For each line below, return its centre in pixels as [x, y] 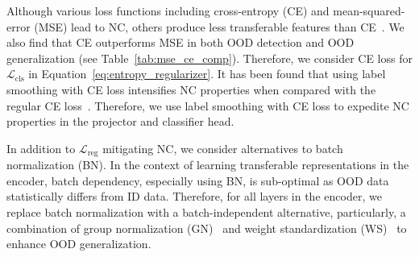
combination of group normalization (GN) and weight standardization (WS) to [207, 228]
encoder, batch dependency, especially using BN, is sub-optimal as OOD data [198, 180]
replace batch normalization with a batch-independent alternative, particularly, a [206, 211]
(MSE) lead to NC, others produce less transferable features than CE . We [219, 26]
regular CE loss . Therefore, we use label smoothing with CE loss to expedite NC [208, 105]
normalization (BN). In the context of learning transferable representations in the [208, 165]
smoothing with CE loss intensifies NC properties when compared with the [191, 89]
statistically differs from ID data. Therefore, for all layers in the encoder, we [194, 196]
